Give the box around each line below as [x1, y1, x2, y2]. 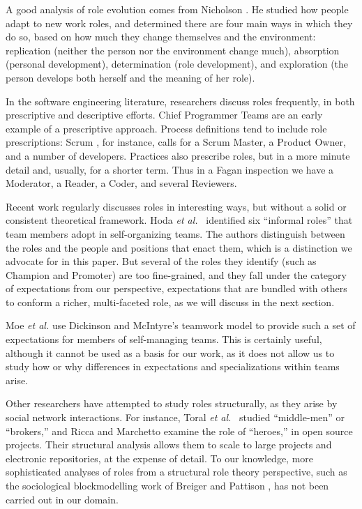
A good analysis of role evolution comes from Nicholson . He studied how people [6, 2, 349, 16]
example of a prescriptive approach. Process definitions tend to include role [6, 121, 327, 135]
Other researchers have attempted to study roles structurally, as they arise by [6, 396, 338, 411]
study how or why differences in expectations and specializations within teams [6, 359, 340, 374]
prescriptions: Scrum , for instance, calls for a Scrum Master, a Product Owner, [6, 135, 346, 149]
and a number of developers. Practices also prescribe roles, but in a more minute [6, 148, 350, 162]
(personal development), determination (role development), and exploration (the [6, 56, 349, 71]
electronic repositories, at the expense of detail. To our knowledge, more [6, 450, 314, 465]
